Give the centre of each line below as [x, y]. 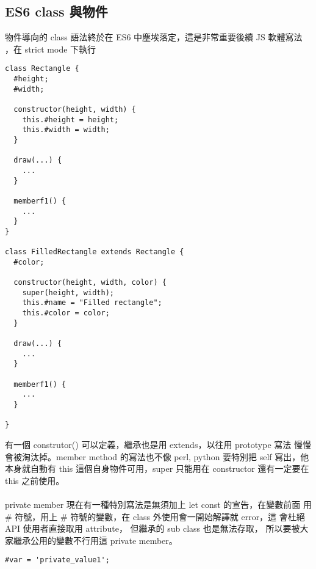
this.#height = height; [70, 119]
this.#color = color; [66, 313]
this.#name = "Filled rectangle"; [92, 303]
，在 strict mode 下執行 [51, 49]
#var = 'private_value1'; [57, 560]
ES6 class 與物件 [56, 11]
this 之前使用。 [35, 480]
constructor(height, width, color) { [90, 283]
